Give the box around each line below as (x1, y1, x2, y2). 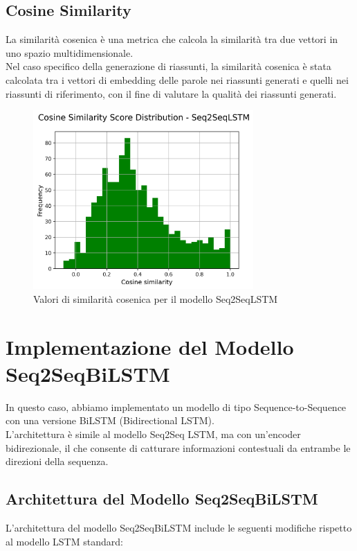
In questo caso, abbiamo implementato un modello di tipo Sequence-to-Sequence (6, 399, 347, 414)
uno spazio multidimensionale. (6, 45, 134, 60)
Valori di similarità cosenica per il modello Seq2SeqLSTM (33, 291, 278, 306)
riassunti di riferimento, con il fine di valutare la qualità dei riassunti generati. (6, 86, 337, 100)
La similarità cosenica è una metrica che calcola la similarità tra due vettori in (6, 32, 338, 46)
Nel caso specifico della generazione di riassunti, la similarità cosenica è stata (6, 59, 331, 73)
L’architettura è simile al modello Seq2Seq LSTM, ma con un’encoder (6, 426, 301, 441)
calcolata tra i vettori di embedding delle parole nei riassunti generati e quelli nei (6, 72, 349, 87)
